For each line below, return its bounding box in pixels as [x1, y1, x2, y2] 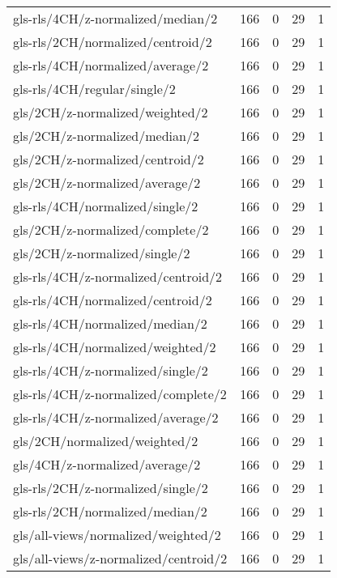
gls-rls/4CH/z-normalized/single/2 [13, 361, 208, 380]
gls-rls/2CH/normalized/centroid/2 [13, 32, 212, 51]
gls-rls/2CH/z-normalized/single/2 [13, 478, 208, 497]
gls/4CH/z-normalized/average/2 [13, 455, 201, 474]
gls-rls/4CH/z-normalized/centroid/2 [13, 267, 223, 286]
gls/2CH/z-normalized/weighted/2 [13, 103, 208, 121]
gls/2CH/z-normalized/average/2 [13, 173, 201, 192]
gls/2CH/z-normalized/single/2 [13, 244, 190, 262]
